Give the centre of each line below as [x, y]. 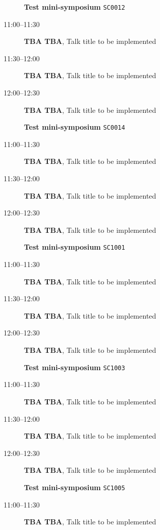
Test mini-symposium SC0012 [75, 7]
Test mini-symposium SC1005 [75, 487]
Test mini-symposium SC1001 [75, 247]
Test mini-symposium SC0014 [75, 127]
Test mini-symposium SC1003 [75, 367]
